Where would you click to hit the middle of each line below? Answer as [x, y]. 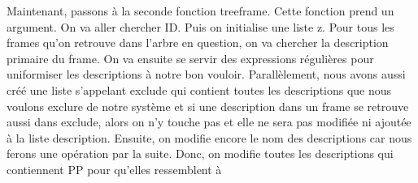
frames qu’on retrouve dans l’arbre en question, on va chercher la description [198, 43]
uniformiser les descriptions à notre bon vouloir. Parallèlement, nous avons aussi [206, 74]
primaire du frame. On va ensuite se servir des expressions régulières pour [190, 58]
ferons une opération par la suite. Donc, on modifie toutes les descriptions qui [200, 153]
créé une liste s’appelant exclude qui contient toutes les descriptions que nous [199, 89]
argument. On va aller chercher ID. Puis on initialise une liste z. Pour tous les [200, 26]
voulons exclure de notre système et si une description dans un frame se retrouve [208, 106]
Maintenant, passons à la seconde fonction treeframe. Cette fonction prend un [200, 11]
